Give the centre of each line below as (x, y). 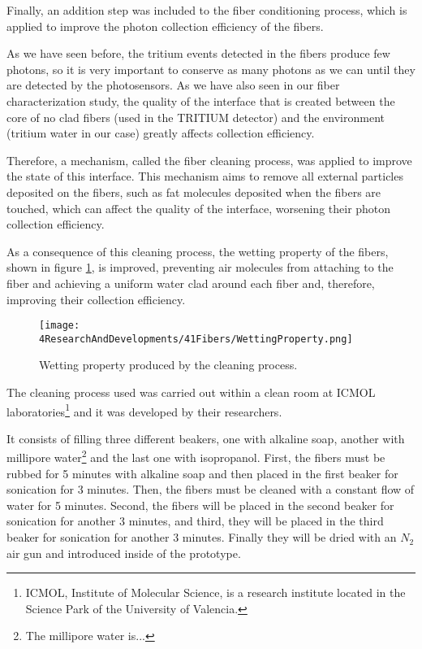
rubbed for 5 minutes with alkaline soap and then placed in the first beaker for (202, 473)
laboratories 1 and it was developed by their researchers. (144, 410)
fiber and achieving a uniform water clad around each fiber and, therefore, (191, 283)
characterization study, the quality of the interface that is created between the (201, 100)
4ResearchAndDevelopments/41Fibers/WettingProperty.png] (196, 339)
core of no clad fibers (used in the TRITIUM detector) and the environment (196, 117)
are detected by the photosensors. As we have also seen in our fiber (173, 85)
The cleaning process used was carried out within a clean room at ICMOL (191, 392)
